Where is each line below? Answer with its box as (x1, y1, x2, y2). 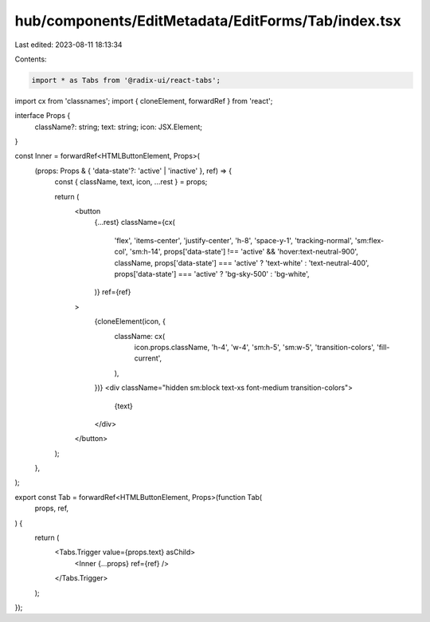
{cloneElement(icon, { (94, 317, 166, 326)
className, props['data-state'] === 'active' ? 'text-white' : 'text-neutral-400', (114, 258, 369, 267)
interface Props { (14, 111, 71, 120)
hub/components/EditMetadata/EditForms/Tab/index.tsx (14, 12, 401, 30)
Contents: (14, 54, 47, 64)
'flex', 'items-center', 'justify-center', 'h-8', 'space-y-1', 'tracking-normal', (114, 235, 354, 245)
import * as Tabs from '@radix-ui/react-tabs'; (31, 76, 221, 85)
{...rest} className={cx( (94, 218, 175, 227)
